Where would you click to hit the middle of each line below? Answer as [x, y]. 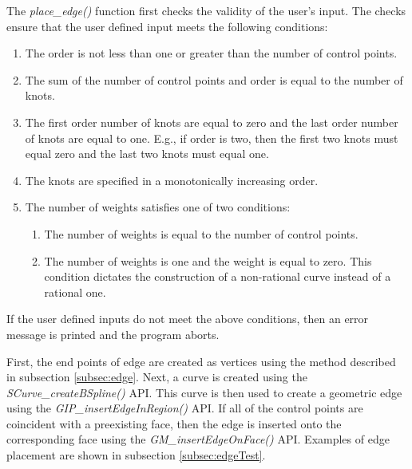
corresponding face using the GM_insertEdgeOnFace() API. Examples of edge [198, 439]
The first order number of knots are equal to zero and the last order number [212, 122]
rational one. [75, 292]
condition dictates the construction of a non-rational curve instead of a [218, 276]
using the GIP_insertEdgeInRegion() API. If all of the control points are [185, 408]
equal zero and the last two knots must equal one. [147, 154]
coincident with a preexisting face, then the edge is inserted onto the [174, 423]
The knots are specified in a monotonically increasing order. [172, 180]
